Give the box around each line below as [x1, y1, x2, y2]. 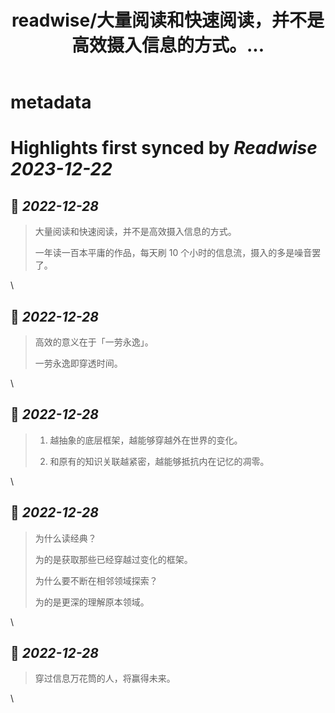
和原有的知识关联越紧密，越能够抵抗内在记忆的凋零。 [49, 455, 270, 467]
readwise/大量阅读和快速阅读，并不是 [11, 9, 325, 32]
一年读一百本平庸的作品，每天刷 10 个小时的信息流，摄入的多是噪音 [34, 247, 313, 259]
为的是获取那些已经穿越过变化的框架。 [34, 553, 193, 565]
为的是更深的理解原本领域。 [34, 596, 150, 608]
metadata [10, 91, 92, 114]
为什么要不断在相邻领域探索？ [34, 574, 158, 586]
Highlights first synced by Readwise [10, 137, 318, 160]
